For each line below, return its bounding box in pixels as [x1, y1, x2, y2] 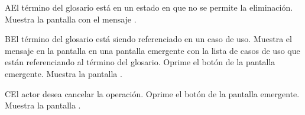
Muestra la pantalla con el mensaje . [5, 12, 137, 25]
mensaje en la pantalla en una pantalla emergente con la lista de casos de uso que [5, 44, 300, 56]
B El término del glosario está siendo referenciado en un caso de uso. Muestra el [5, 33, 292, 45]
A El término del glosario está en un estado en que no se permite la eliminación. [5, 1, 293, 13]
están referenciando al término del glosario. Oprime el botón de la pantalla [5, 56, 275, 68]
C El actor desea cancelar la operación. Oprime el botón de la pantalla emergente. [5, 87, 300, 100]
